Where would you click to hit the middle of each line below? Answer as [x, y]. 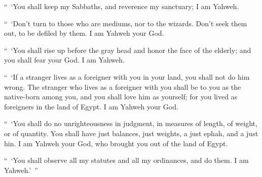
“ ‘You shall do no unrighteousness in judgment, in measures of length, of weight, [131, 123]
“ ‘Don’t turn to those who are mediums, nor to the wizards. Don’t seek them [126, 23]
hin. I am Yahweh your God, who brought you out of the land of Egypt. [116, 143]
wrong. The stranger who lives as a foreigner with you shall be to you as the [123, 86]
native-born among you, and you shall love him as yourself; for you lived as [121, 97]
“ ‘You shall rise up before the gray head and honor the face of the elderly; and [128, 50]
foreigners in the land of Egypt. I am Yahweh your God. [91, 106]
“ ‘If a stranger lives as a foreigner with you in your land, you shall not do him [127, 76]
